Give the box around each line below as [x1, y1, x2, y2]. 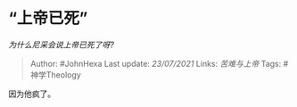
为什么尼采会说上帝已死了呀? [8, 39, 115, 50]
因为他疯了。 [8, 88, 55, 99]
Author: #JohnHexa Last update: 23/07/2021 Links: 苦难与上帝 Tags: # [29, 58, 289, 69]
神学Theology [29, 69, 81, 80]
